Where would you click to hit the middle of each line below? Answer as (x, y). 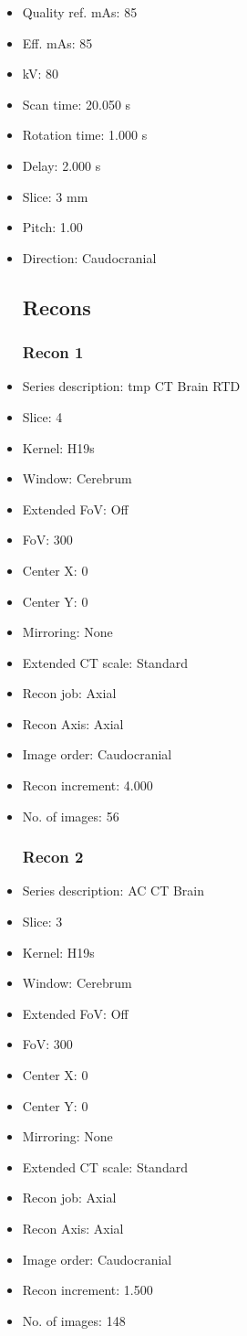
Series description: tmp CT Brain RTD (131, 386)
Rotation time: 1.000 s (85, 135)
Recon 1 (53, 352)
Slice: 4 (42, 416)
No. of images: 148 (74, 1320)
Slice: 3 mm (55, 196)
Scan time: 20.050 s (77, 104)
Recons (57, 307)
